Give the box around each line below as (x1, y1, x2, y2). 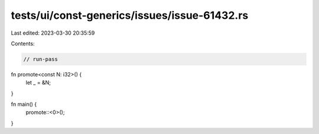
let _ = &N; (25, 79, 51, 86)
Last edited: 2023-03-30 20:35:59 (11, 29, 95, 36)
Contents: (11, 40, 35, 47)
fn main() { (11, 101, 37, 108)
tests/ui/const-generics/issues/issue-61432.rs (11, 9, 249, 22)
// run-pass (23, 56, 58, 62)
